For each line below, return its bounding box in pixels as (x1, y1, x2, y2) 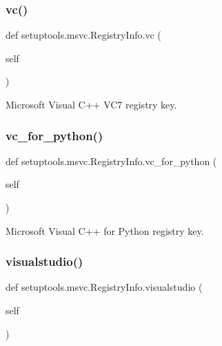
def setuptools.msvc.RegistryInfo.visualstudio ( (6, 280, 203, 294)
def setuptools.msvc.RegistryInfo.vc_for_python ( (6, 153, 217, 168)
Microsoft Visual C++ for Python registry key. (6, 223, 204, 238)
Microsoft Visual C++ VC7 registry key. (6, 97, 177, 111)
